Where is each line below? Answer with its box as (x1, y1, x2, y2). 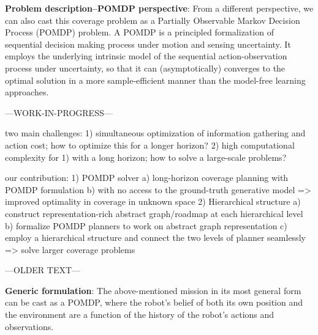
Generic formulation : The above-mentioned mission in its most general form (5, 284, 301, 296)
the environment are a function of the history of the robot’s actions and (5, 308, 274, 321)
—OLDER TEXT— (5, 263, 81, 276)
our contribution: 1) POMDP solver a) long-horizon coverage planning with (5, 171, 289, 184)
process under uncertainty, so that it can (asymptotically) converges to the (5, 61, 286, 74)
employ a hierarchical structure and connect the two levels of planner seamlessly (5, 231, 306, 244)
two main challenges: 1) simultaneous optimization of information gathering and (5, 127, 306, 139)
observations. (5, 320, 54, 333)
